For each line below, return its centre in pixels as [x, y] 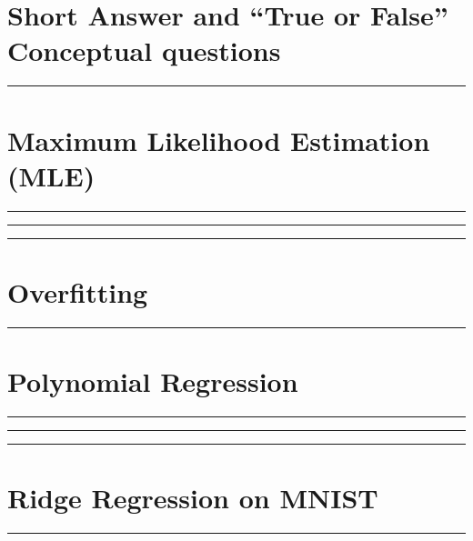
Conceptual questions [144, 50]
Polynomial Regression [153, 381]
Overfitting [78, 291]
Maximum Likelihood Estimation [219, 140]
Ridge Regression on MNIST [193, 498]
